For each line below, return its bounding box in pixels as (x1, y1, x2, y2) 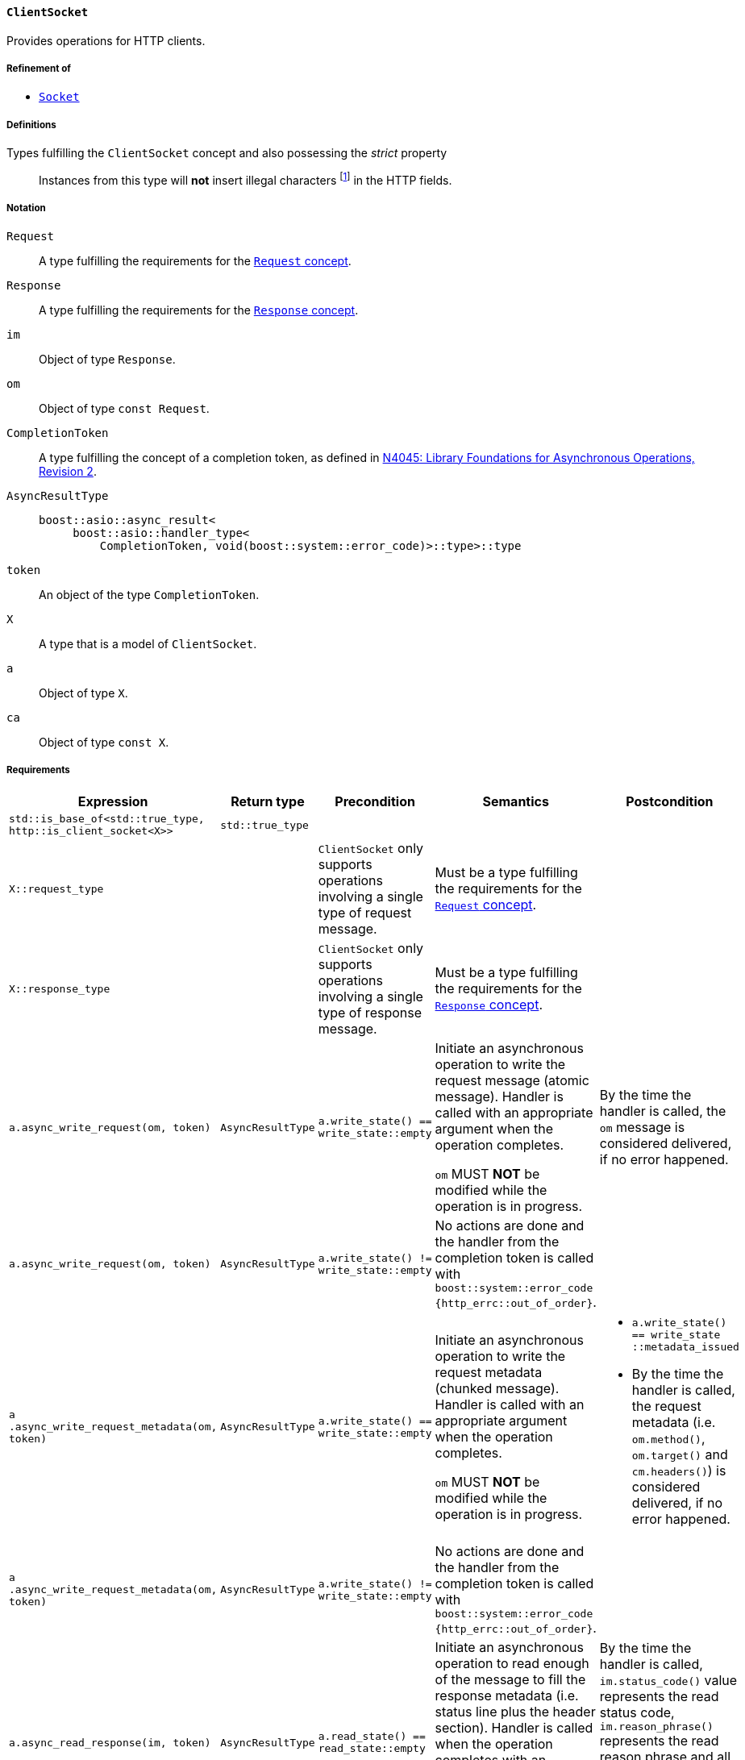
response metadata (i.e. (435, 1687, 579, 1704)
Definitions (6, 119, 56, 131)
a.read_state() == (318, 1730, 426, 1743)
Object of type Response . (39, 352, 176, 366)
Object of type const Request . (39, 401, 210, 415)
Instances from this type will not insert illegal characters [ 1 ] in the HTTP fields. (39, 171, 452, 187)
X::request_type (9, 882, 104, 895)
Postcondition (626, 793, 714, 810)
